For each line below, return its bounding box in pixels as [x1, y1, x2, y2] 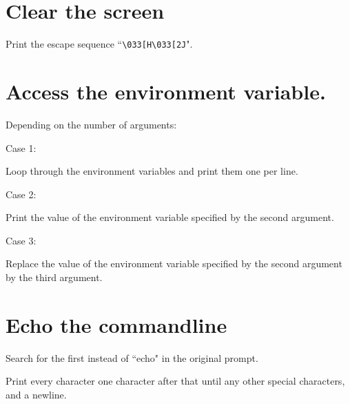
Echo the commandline [6, 310, 227, 338]
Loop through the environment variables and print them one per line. [6, 164, 298, 178]
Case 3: [6, 233, 37, 247]
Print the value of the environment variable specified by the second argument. [6, 210, 334, 224]
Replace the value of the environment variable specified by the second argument [6, 256, 342, 271]
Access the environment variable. [6, 77, 326, 105]
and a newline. [6, 387, 67, 401]
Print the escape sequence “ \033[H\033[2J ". [6, 37, 193, 51]
